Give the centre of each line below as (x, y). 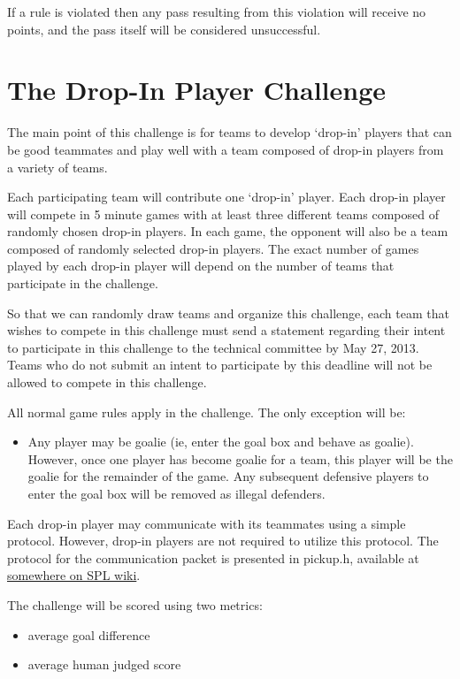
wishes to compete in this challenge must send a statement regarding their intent (226, 330)
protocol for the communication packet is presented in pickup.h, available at (213, 557)
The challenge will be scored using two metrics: (135, 604)
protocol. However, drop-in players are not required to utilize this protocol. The (223, 541)
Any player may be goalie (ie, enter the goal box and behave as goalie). (221, 442)
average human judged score (104, 664)
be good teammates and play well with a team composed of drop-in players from (226, 149)
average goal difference (89, 634)
